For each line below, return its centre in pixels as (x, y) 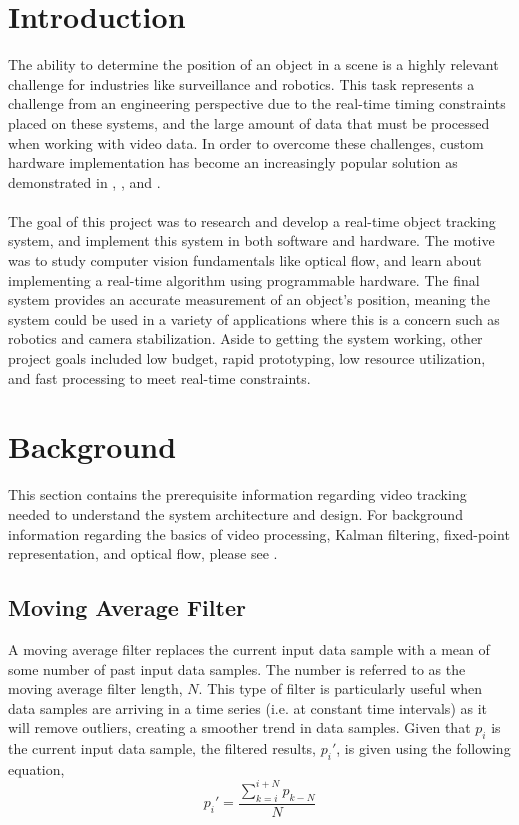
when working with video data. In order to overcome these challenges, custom (246, 142)
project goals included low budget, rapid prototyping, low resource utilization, (247, 358)
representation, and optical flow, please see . (143, 553)
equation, (36, 768)
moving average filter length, (95, 688)
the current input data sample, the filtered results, (162, 748)
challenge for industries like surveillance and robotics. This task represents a (241, 83)
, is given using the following (423, 748)
